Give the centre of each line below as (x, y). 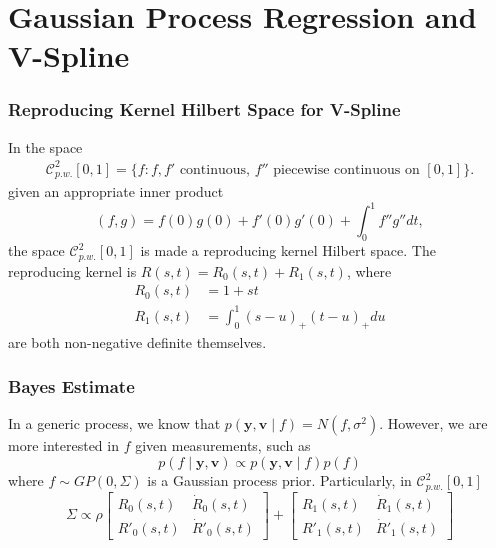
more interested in (63, 445)
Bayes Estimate (71, 386)
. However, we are (433, 423)
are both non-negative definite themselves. (137, 341)
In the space (45, 146)
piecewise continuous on (346, 169)
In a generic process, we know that (114, 423)
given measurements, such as (223, 445)
